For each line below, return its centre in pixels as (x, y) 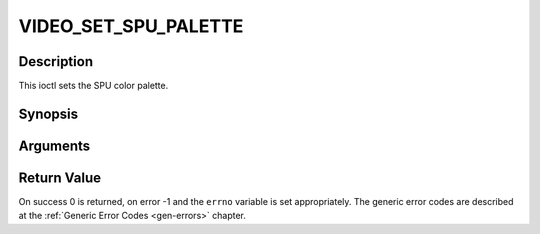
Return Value (60, 177)
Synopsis (48, 113)
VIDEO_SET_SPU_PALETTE (131, 26)
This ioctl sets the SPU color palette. (93, 86)
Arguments (54, 145)
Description (56, 61)
